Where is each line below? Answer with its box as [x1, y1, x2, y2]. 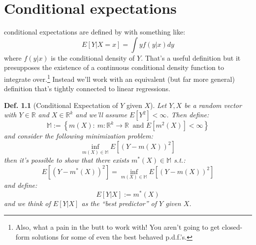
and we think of [4, 198, 51, 208]
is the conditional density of [51, 52, 135, 63]
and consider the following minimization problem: [4, 131, 153, 141]
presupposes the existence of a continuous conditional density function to [4, 62, 224, 72]
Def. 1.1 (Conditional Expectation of [4, 100, 118, 110]
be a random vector [184, 100, 242, 110]
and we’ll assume [75, 109, 127, 120]
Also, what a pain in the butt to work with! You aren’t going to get [15, 222, 220, 232]
